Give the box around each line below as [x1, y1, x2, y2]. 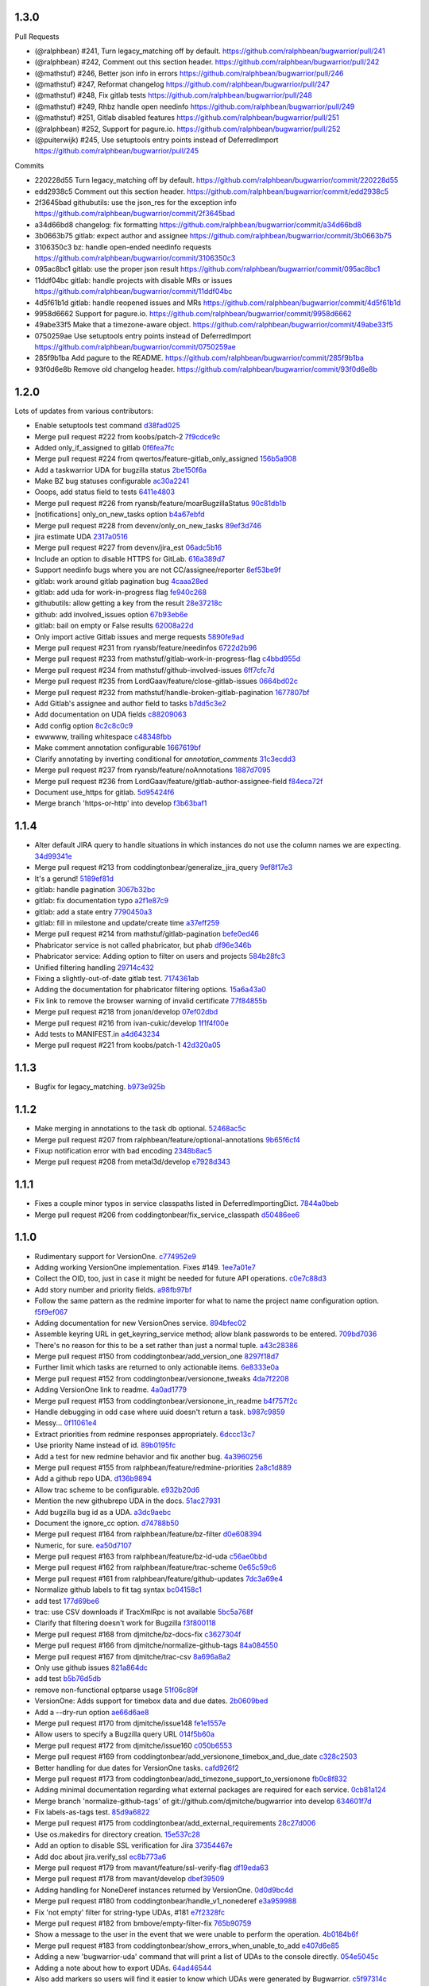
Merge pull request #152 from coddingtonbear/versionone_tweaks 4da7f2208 [34, 1374, 289, 1383]
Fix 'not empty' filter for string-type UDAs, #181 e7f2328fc [34, 1907, 226, 1917]
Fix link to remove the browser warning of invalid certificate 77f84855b [34, 995, 268, 1005]
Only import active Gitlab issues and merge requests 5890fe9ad [34, 632, 245, 641]
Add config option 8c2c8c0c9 [34, 721, 133, 730]
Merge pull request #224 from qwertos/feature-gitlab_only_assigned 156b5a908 [34, 454, 297, 464]
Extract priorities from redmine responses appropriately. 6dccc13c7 [34, 1429, 256, 1439]
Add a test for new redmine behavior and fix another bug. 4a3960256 [34, 1451, 263, 1461]
